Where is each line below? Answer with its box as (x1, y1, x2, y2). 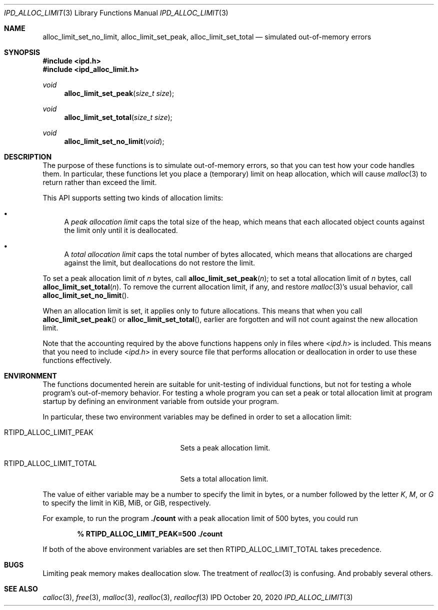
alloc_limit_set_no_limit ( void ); (64, 137, 164, 145)
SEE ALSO (4, 584, 38, 593)
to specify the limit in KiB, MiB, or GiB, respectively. (42, 498, 211, 507)
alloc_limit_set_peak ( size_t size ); (64, 89, 174, 97)
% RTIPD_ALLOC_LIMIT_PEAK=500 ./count (77, 529, 223, 538)
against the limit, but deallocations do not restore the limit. (64, 258, 255, 267)
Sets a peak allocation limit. (180, 443, 270, 452)
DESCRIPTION (4, 152, 52, 161)
